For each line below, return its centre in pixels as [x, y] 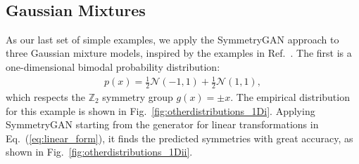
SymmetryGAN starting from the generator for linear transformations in [162, 124]
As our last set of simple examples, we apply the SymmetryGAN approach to [172, 39]
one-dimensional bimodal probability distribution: [113, 66]
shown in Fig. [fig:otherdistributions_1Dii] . [99, 152]
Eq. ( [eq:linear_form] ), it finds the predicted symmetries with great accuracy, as [179, 138]
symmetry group [138, 96]
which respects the [45, 96]
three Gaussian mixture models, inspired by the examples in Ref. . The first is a [179, 53]
